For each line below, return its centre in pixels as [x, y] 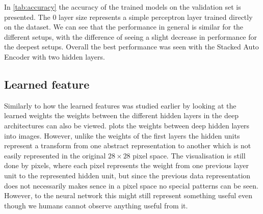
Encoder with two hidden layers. [55, 56]
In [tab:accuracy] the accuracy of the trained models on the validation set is [123, 7]
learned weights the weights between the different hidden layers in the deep [121, 115]
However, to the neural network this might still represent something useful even [128, 195]
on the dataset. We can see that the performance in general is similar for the [124, 27]
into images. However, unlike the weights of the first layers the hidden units [122, 135]
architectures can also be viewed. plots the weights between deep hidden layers [127, 125]
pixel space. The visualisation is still [189, 155]
